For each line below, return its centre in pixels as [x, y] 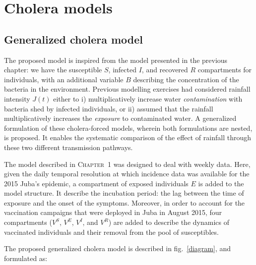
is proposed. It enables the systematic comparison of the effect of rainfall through [128, 137]
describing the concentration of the [186, 79]
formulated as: [26, 258]
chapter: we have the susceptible [53, 70]
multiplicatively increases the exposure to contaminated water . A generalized [120, 118]
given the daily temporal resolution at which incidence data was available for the [127, 174]
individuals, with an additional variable [64, 79]
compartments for [225, 70]
